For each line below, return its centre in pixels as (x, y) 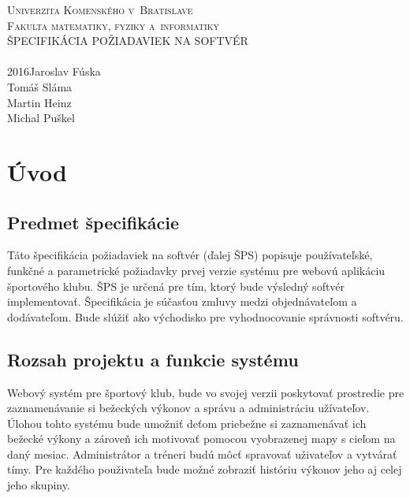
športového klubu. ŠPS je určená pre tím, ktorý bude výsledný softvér (176, 286)
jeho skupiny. (39, 485)
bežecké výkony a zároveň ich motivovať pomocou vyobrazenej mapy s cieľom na (201, 439)
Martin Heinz (39, 102)
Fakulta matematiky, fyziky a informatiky (113, 25)
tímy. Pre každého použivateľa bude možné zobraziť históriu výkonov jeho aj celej (205, 469)
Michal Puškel (41, 118)
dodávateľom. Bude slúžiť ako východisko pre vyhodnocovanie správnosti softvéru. (205, 316)
